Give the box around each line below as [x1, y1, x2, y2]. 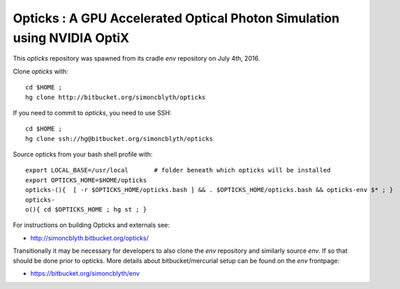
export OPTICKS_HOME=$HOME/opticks [25, 176, 147, 184]
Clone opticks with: [13, 67, 69, 75]
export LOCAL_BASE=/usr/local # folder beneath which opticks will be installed [25, 166, 331, 175]
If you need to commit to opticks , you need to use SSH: [13, 108, 172, 117]
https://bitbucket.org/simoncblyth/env [30, 269, 140, 277]
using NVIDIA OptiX [13, 30, 129, 45]
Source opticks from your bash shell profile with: [13, 150, 153, 158]
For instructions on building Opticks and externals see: [13, 221, 170, 230]
